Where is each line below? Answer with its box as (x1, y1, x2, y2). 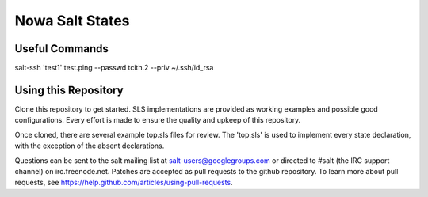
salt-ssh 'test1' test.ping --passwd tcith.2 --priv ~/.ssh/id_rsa (14, 63, 214, 73)
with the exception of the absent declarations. (14, 141, 165, 150)
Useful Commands (14, 42, 109, 55)
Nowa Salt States (14, 12, 130, 29)
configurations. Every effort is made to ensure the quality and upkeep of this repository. (14, 116, 301, 125)
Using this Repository (14, 83, 124, 97)
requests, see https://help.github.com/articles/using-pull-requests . (14, 178, 233, 188)
